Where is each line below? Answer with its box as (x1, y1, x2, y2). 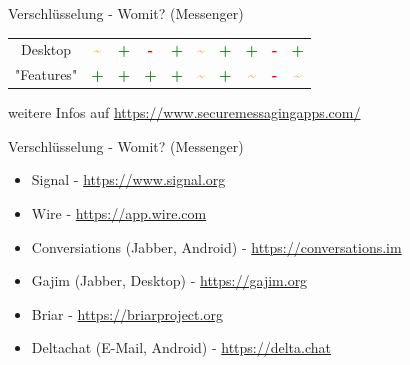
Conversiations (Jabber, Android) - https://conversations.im (31, 236, 402, 257)
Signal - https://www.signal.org (31, 169, 226, 190)
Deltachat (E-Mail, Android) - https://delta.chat (31, 337, 332, 358)
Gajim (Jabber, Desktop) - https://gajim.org (31, 270, 308, 291)
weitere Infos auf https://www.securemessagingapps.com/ (8, 102, 361, 123)
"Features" (15, 64, 78, 85)
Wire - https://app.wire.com (31, 203, 207, 224)
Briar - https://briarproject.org (31, 303, 223, 324)
